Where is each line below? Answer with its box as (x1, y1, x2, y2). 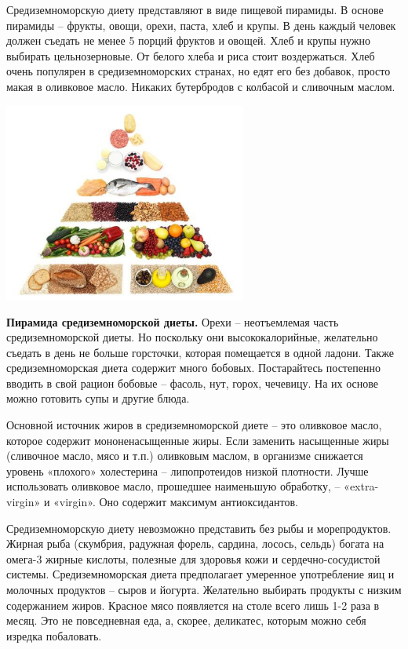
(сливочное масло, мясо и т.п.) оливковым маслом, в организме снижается (6, 447, 363, 464)
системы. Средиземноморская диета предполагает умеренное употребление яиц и (6, 566, 395, 582)
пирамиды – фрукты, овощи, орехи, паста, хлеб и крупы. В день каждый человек (6, 16, 396, 33)
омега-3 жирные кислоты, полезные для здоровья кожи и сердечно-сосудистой (6, 550, 381, 567)
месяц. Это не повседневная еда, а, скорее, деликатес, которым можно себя (6, 612, 366, 629)
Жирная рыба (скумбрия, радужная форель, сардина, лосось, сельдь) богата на (6, 535, 384, 552)
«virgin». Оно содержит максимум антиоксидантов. (53, 494, 298, 510)
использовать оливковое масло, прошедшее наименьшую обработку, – (6, 478, 341, 494)
